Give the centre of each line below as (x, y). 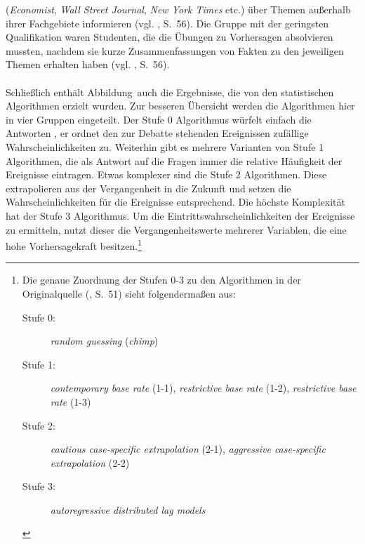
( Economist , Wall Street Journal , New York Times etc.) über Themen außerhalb (178, 9)
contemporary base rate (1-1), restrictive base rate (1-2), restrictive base (203, 388)
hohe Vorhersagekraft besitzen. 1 (74, 245)
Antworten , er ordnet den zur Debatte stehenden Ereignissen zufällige (157, 133)
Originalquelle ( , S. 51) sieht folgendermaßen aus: (129, 293)
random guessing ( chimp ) (104, 341)
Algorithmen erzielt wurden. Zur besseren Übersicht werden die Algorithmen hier (180, 106)
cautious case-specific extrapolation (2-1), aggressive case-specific (188, 449)
